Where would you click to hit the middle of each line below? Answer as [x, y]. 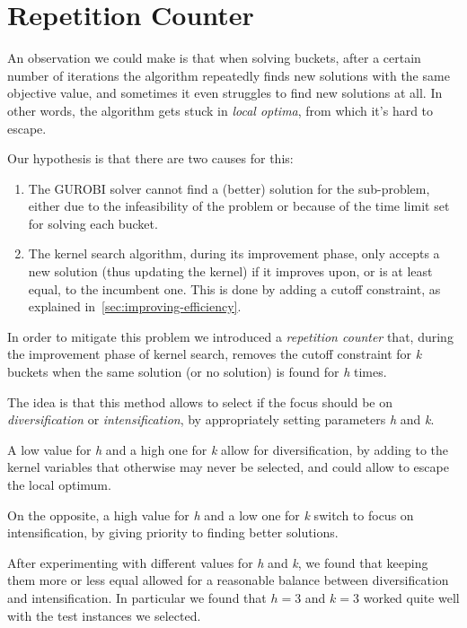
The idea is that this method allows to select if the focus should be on [200, 401]
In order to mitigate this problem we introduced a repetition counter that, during [230, 336]
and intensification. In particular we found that [137, 597]
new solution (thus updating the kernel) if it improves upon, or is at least [230, 271]
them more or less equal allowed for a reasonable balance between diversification [228, 580]
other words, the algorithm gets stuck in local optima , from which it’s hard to [220, 110]
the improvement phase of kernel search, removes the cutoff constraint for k [215, 354]
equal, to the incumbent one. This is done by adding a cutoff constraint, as [234, 288]
